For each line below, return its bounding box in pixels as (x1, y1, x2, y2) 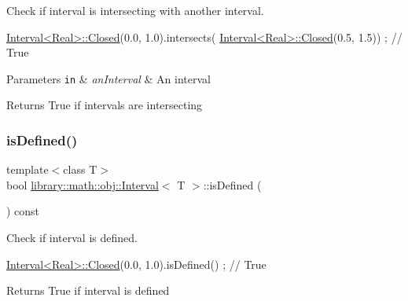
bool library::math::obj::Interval (6, 176, 159, 193)
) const (6, 203, 40, 219)
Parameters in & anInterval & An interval (6, 70, 211, 86)
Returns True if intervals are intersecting (6, 97, 203, 113)
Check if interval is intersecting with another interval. (6, 2, 264, 18)
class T (63, 161, 97, 178)
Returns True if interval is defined (6, 282, 170, 299)
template (6, 161, 49, 178)
